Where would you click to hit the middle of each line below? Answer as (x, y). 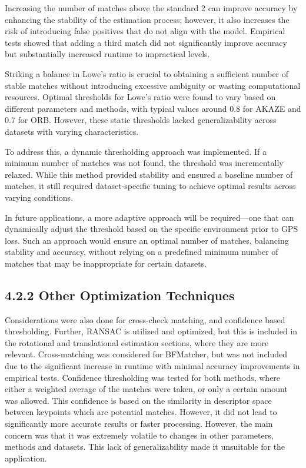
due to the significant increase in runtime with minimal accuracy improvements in (152, 366)
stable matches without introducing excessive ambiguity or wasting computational (153, 85)
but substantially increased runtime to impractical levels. (107, 54)
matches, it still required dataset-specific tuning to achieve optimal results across (150, 186)
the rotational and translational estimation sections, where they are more (137, 342)
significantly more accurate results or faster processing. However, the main (139, 424)
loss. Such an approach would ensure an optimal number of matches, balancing (147, 240)
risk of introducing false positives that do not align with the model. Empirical (145, 31)
